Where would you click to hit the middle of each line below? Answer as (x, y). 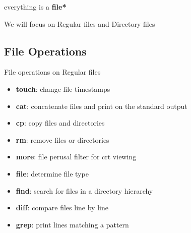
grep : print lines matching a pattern (72, 224)
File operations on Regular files (52, 72)
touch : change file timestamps (63, 89)
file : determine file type (52, 173)
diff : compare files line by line (62, 208)
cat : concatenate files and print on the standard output (102, 106)
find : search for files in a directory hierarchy (84, 190)
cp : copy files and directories (60, 123)
